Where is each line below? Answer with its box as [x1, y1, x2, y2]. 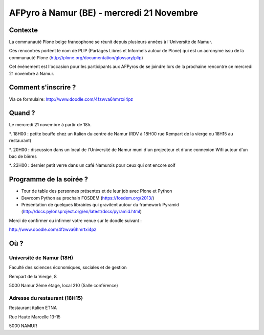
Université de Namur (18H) [9, 254, 73, 261]
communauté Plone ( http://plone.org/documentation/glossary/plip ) [9, 54, 144, 61]
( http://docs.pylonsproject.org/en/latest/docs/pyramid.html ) [21, 208, 142, 215]
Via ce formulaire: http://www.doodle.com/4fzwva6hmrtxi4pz [9, 96, 133, 102]
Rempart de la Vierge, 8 [9, 273, 57, 279]
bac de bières [9, 154, 37, 159]
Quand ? [9, 109, 35, 117]
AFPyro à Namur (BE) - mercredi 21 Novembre [9, 7, 198, 18]
